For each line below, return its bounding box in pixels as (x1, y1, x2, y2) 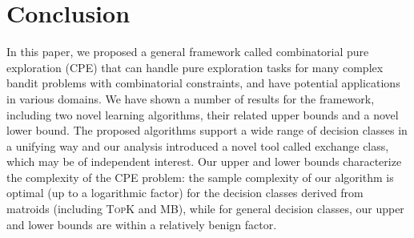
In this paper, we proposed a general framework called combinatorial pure (6, 43, 369, 60)
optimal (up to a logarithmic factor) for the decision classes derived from (6, 184, 364, 201)
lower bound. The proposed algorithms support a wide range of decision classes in (6, 122, 408, 139)
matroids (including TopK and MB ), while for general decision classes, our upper (6, 200, 404, 217)
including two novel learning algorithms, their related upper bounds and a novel (6, 106, 399, 123)
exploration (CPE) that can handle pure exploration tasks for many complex (6, 58, 384, 75)
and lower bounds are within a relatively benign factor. (6, 216, 277, 232)
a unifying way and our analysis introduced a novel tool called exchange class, (6, 137, 389, 154)
